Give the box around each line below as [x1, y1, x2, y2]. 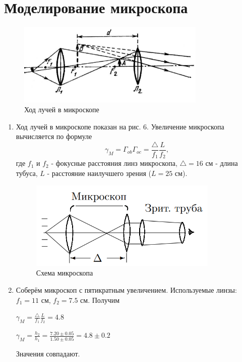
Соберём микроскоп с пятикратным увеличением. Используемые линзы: [16, 284, 237, 295]
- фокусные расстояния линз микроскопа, [51, 158, 177, 168]
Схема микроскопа [36, 267, 93, 278]
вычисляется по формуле [16, 131, 92, 142]
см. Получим [80, 294, 120, 305]
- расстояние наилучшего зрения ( [47, 168, 151, 178]
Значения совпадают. [16, 348, 80, 358]
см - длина [205, 158, 238, 168]
